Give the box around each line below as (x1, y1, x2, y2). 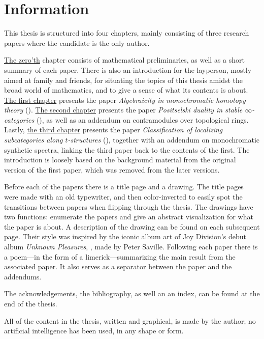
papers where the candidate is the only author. (4, 37, 150, 48)
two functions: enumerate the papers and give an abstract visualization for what (4, 211, 253, 222)
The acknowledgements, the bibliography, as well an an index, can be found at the (4, 288, 260, 299)
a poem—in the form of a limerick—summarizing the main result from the (4, 251, 236, 262)
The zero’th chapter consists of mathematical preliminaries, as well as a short (4, 54, 245, 65)
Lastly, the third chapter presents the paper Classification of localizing (4, 124, 223, 135)
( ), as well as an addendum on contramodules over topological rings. (36, 114, 249, 125)
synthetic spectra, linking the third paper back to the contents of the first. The (4, 144, 250, 155)
